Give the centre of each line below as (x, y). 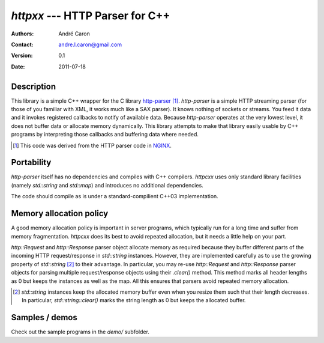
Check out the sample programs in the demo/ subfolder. (80, 332)
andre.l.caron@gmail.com (90, 44)
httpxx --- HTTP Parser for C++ (91, 16)
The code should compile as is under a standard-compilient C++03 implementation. (115, 196)
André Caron (74, 34)
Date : (18, 67)
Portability (31, 162)
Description (34, 86)
